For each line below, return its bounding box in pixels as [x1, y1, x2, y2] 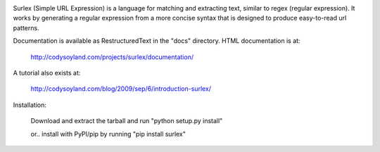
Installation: [13, 101, 47, 109]
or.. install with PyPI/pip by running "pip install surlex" [30, 129, 186, 138]
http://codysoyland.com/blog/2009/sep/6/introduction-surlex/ [30, 84, 211, 93]
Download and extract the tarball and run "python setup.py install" [30, 117, 223, 125]
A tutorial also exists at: [13, 68, 81, 77]
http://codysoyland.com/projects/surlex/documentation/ [30, 53, 194, 61]
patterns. [13, 23, 39, 32]
